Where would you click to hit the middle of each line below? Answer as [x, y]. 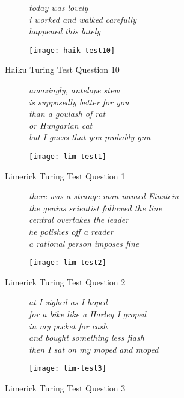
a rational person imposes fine [84, 243]
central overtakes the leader [79, 219]
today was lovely [59, 7]
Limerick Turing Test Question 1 [65, 176]
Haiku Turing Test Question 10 [62, 70]
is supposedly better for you [79, 101]
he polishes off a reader [71, 232]
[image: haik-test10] [72, 50]
